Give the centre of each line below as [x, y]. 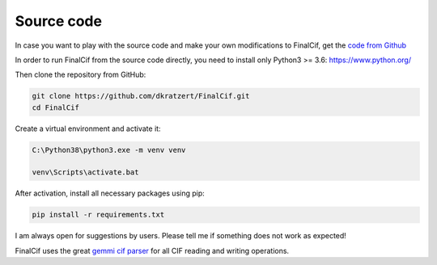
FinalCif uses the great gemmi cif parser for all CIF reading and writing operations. [152, 250]
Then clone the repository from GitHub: [81, 75]
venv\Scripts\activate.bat [85, 172]
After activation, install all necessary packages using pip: [110, 193]
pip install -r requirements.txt [98, 215]
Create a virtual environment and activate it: [88, 128]
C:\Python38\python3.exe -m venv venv [109, 150]
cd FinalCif [56, 107]
